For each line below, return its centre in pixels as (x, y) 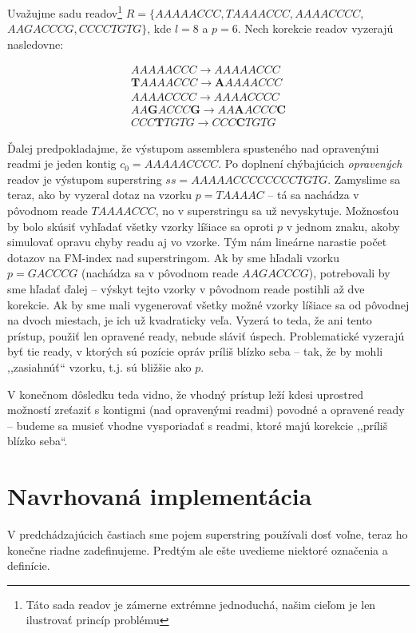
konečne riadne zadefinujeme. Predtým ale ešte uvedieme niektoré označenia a (198, 549)
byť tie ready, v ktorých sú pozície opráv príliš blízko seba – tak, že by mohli (195, 351)
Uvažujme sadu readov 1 (65, 12)
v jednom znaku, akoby (343, 226)
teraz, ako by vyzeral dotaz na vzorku (100, 195)
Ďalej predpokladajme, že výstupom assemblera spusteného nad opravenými (193, 147)
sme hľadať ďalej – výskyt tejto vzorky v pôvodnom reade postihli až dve (186, 288)
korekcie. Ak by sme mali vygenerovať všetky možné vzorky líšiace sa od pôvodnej (208, 304)
